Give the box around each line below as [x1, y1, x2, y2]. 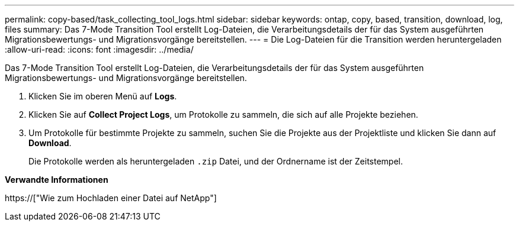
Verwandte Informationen [5, 175, 108, 185]
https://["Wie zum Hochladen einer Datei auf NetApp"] [5, 193, 217, 203]
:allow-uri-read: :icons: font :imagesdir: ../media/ [5, 44, 194, 54]
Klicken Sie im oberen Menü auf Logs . [28, 91, 177, 101]
